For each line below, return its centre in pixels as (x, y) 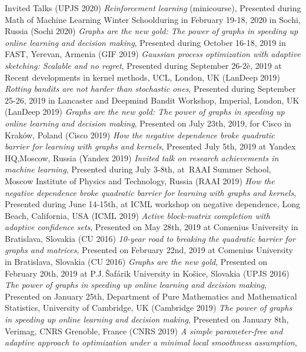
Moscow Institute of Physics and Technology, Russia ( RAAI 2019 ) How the (140, 180)
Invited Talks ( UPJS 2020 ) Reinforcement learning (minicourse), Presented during (153, 8)
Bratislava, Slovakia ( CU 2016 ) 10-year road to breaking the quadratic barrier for (150, 238)
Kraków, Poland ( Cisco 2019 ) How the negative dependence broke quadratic (140, 135)
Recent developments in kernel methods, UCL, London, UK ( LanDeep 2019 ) (142, 77)
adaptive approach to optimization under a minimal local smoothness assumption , (151, 342)
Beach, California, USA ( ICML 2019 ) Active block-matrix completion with (137, 215)
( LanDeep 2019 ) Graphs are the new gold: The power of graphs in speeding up (145, 112)
